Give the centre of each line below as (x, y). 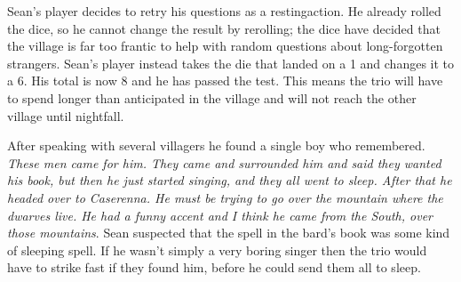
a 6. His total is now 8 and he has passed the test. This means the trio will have (225, 81)
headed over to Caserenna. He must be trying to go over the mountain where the (225, 197)
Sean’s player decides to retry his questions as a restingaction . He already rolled (224, 11)
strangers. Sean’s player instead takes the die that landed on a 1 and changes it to (231, 63)
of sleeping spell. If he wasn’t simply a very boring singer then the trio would (217, 250)
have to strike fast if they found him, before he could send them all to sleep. (214, 267)
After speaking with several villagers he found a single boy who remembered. (216, 145)
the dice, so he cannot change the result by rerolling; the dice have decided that (224, 28)
